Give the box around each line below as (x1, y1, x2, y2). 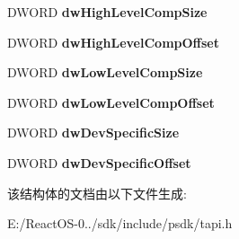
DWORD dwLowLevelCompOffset (7, 93, 215, 111)
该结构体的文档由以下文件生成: (7, 183, 187, 202)
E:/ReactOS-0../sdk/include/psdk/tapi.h (7, 214, 233, 233)
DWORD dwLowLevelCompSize (7, 63, 203, 82)
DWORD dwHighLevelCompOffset (7, 32, 219, 51)
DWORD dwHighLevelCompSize (7, 3, 208, 21)
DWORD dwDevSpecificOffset (7, 153, 191, 172)
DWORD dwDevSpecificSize (7, 123, 180, 142)
